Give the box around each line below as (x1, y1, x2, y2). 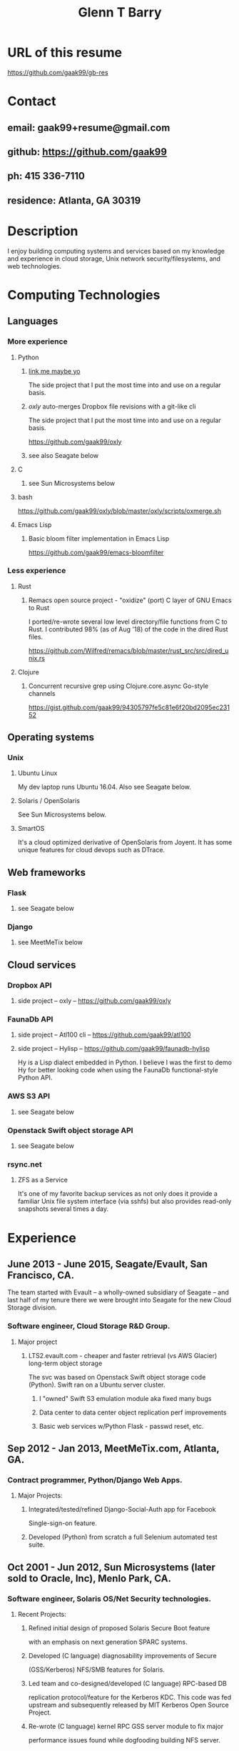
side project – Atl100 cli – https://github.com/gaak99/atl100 (17, 1030, 191, 1039)
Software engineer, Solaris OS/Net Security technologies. (7, 1594, 212, 1604)
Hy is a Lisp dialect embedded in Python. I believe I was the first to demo (17, 1058, 232, 1067)
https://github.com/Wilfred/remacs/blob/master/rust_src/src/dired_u (28, 646, 230, 654)
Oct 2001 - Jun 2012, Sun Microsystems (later (7, 1561, 216, 1573)
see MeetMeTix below (17, 938, 83, 947)
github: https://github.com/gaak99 (7, 146, 168, 158)
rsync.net (7, 1159, 42, 1169)
